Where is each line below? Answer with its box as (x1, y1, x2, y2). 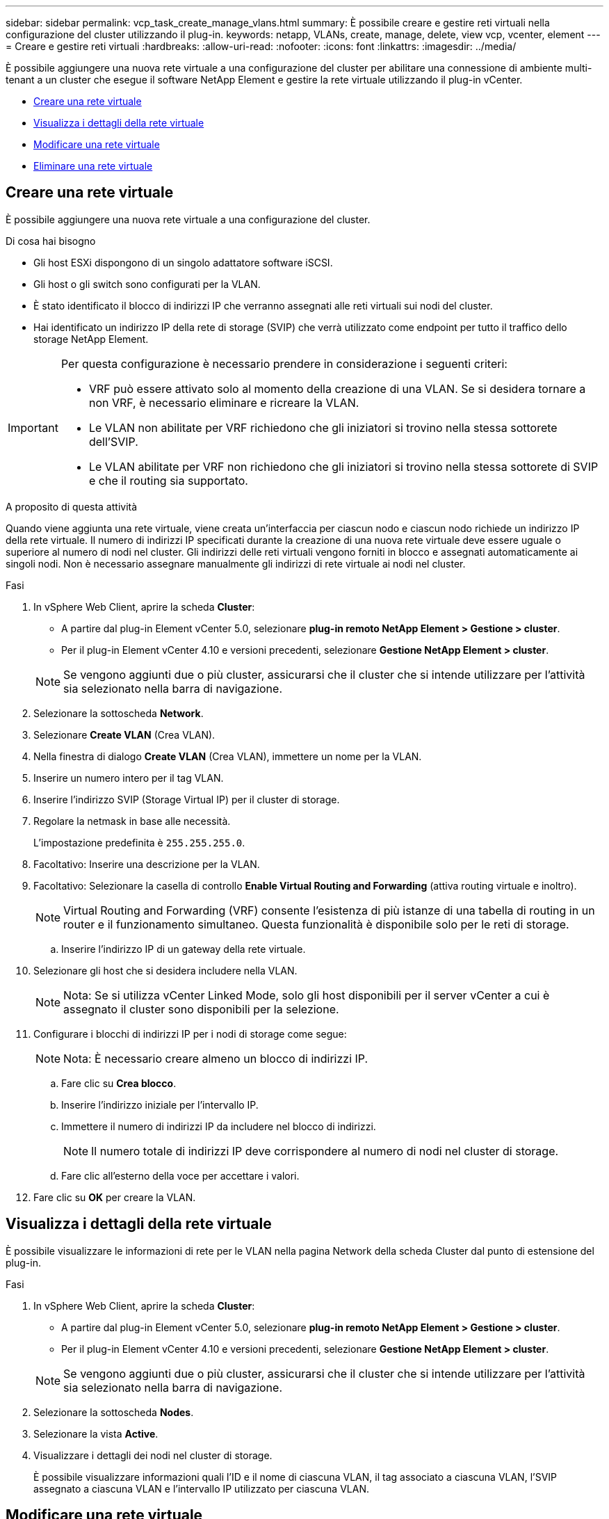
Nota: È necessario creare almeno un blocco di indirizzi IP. (63, 1051, 368, 1066)
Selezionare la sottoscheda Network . (33, 707, 204, 719)
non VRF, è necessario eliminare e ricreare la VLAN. (88, 395, 359, 410)
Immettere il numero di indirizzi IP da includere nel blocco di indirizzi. (61, 1120, 376, 1132)
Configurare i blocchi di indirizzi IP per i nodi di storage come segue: (33, 1027, 347, 1040)
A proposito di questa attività (6, 500, 138, 513)
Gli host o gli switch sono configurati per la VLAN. (33, 278, 261, 290)
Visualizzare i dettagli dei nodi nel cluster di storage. (33, 1449, 273, 1461)
